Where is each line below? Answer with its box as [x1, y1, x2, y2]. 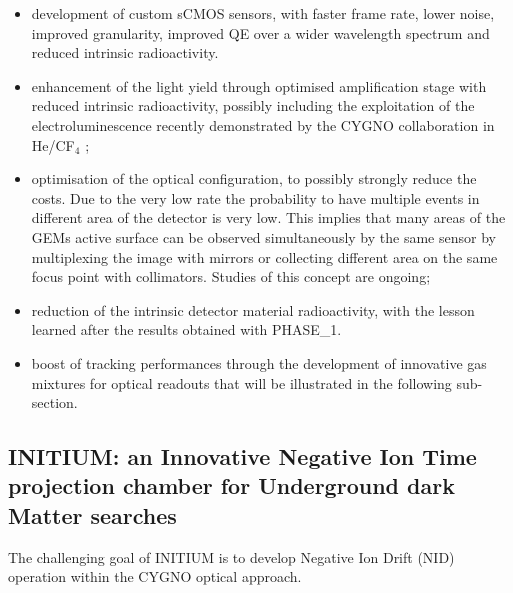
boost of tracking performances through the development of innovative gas [31, 352, 487, 373]
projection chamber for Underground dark [8, 470, 455, 501]
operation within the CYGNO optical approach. [8, 566, 302, 587]
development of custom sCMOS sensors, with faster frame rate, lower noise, [31, 3, 495, 23]
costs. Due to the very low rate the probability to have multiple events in [31, 187, 480, 208]
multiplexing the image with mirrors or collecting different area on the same [31, 246, 498, 267]
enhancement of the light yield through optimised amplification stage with [31, 75, 487, 96]
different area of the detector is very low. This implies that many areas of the [31, 207, 506, 228]
